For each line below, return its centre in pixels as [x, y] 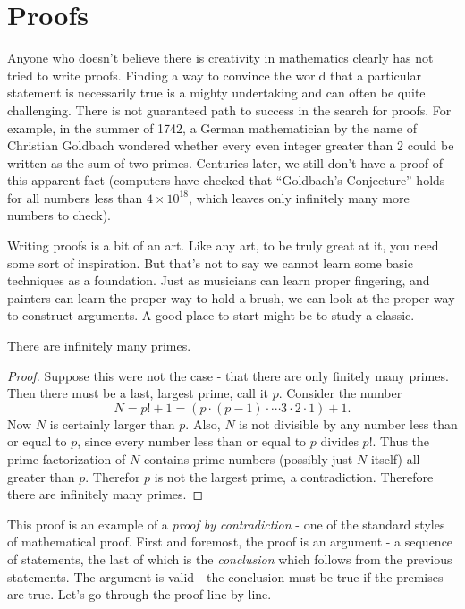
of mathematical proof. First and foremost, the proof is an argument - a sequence [230, 541]
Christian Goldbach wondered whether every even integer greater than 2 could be [231, 145]
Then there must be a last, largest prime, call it [138, 393]
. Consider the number [340, 393]
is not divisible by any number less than [348, 423]
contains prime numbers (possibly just [248, 459]
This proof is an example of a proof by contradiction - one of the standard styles [226, 524]
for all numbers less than [75, 197]
